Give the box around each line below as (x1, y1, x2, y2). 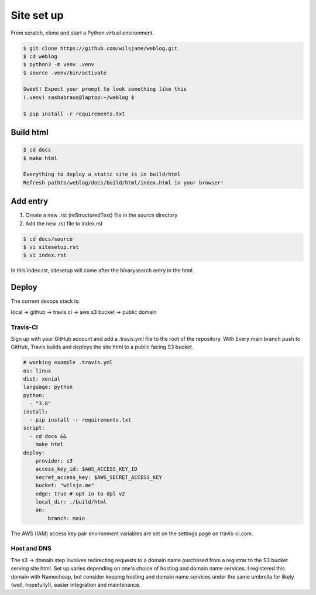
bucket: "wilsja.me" (35, 482, 95, 489)
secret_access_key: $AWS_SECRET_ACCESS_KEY (35, 474, 162, 480)
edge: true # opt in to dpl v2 (35, 490, 125, 497)
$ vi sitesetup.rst (23, 244, 79, 251)
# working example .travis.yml (23, 359, 114, 366)
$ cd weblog (23, 53, 58, 60)
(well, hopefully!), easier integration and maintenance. (11, 581, 141, 588)
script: (23, 425, 45, 432)
